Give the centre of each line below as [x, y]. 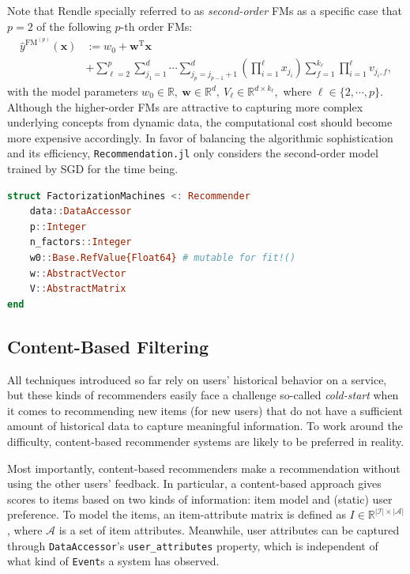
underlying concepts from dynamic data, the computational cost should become [200, 122]
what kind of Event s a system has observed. [113, 561]
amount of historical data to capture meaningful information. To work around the [205, 426]
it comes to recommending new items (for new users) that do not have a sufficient [205, 410]
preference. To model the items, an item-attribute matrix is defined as [177, 514]
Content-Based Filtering [108, 346]
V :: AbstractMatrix [78, 289]
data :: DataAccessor [81, 211]
